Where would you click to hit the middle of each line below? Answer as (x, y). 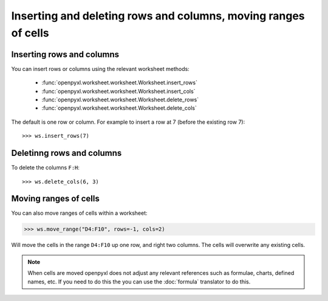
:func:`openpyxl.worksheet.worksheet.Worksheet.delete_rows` (120, 100)
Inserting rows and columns (65, 54)
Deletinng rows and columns (67, 153)
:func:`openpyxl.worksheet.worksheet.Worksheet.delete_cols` (119, 108)
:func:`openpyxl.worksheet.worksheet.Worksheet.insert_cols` (118, 91)
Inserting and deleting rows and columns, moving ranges (158, 16)
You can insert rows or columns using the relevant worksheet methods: (100, 69)
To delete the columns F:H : (46, 167)
